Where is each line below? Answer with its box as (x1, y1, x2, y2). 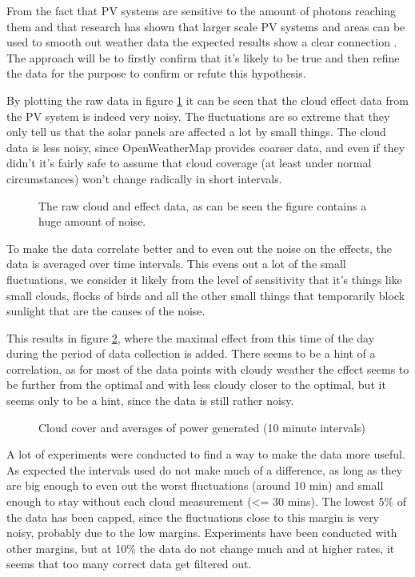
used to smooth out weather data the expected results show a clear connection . (6, 34, 397, 50)
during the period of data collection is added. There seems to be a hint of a (6, 345, 376, 362)
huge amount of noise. (38, 213, 146, 230)
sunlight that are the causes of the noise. (6, 303, 206, 319)
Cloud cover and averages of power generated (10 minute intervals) (38, 419, 366, 435)
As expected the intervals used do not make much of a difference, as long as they (6, 461, 403, 478)
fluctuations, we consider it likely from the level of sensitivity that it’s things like (6, 270, 402, 287)
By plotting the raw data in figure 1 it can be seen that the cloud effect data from (6, 91, 409, 108)
